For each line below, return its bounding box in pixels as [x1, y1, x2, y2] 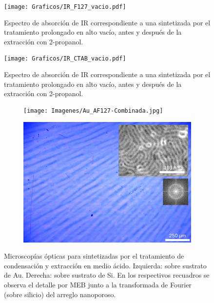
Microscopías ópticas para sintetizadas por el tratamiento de [4, 251, 184, 261]
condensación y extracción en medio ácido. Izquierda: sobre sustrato [4, 260, 207, 270]
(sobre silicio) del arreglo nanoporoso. [4, 289, 116, 299]
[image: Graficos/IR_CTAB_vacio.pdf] [4, 55, 126, 62]
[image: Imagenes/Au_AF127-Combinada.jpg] [23, 107, 163, 114]
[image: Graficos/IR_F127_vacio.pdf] [4, 3, 126, 10]
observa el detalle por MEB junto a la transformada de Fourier [4, 279, 192, 289]
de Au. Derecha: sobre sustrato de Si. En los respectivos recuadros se [4, 270, 210, 280]
